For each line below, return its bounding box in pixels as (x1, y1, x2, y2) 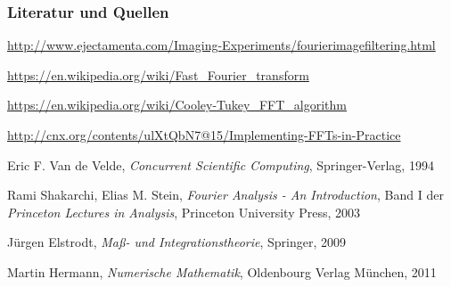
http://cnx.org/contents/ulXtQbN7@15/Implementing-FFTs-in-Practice (7, 126, 401, 143)
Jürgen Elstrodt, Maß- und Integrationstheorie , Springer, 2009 (7, 233, 346, 251)
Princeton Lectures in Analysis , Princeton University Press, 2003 (7, 202, 361, 221)
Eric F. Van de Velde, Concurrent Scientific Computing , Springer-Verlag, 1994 (7, 155, 434, 174)
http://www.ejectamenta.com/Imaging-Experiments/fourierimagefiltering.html (7, 36, 436, 54)
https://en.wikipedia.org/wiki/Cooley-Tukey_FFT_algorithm (7, 95, 347, 114)
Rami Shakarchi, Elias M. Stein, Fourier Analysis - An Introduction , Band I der (7, 185, 444, 204)
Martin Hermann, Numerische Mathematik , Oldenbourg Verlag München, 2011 (7, 262, 437, 281)
